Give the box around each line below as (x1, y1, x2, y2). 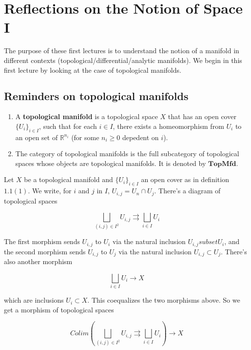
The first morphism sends (4, 236, 80, 247)
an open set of (15, 132, 58, 142)
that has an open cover (168, 111, 236, 122)
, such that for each (39, 121, 97, 131)
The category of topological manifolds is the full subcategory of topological (15, 148, 239, 159)
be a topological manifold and (24, 174, 113, 185)
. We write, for (28, 185, 72, 196)
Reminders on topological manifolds (4, 88, 189, 103)
